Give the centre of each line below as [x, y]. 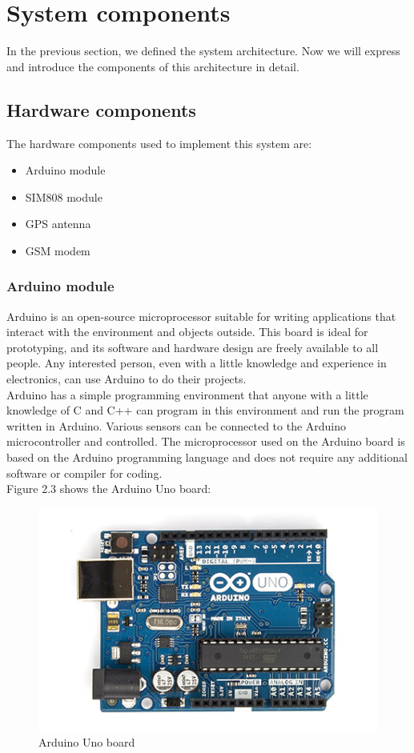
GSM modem [58, 250]
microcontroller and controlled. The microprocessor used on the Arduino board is [206, 441]
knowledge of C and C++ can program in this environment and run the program [205, 410]
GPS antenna [58, 224]
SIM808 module [64, 196]
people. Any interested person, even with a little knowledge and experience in [197, 363]
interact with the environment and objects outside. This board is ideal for [187, 332]
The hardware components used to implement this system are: [159, 143]
